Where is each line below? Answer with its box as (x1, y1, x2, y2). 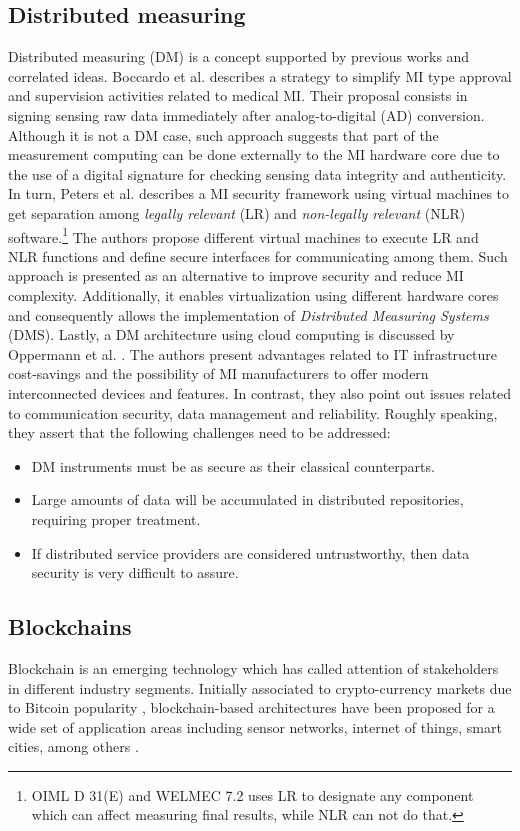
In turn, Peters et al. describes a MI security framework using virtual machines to (8, 183, 510, 204)
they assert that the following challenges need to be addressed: (8, 422, 391, 443)
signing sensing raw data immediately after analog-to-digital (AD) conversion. (8, 104, 485, 125)
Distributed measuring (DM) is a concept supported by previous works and (8, 46, 470, 67)
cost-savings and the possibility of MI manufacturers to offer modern (8, 363, 429, 384)
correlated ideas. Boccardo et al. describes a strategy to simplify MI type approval (8, 65, 512, 86)
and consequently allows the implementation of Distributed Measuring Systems (8, 304, 489, 325)
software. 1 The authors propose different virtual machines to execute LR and (8, 223, 479, 247)
